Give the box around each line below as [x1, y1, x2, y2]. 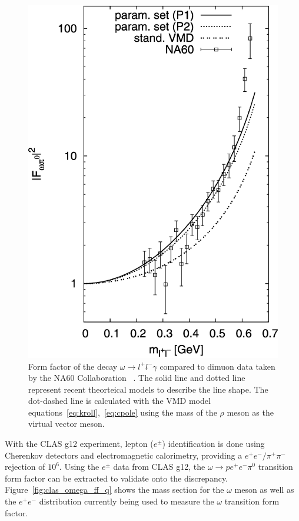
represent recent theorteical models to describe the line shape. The [28, 383, 268, 395]
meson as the [227, 406, 274, 418]
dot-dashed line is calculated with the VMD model [28, 394, 211, 407]
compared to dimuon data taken [160, 360, 275, 372]
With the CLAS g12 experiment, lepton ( [5, 437, 154, 450]
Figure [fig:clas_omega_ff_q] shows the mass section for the [5, 483, 224, 496]
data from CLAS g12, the [113, 460, 205, 473]
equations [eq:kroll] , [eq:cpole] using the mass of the [28, 406, 217, 418]
